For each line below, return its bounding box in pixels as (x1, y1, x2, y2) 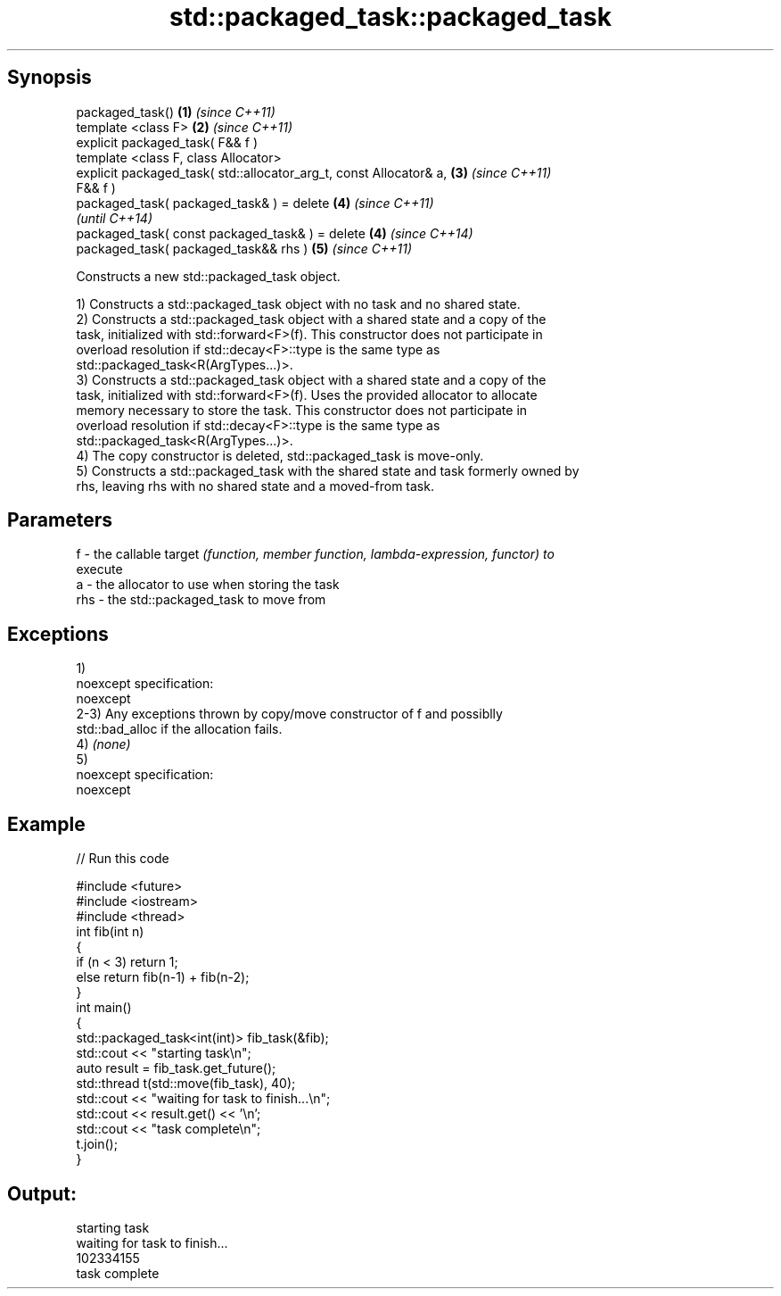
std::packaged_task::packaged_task (169, 2, 612, 32)
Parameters (7, 509, 112, 532)
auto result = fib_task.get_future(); (76, 1060, 276, 1076)
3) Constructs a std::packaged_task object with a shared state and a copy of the (76, 371, 547, 387)
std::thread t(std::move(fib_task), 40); (76, 1076, 296, 1092)
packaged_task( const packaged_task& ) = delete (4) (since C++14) (76, 225, 473, 241)
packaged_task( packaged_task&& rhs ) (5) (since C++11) (76, 240, 412, 256)
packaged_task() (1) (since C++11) (76, 104, 275, 120)
